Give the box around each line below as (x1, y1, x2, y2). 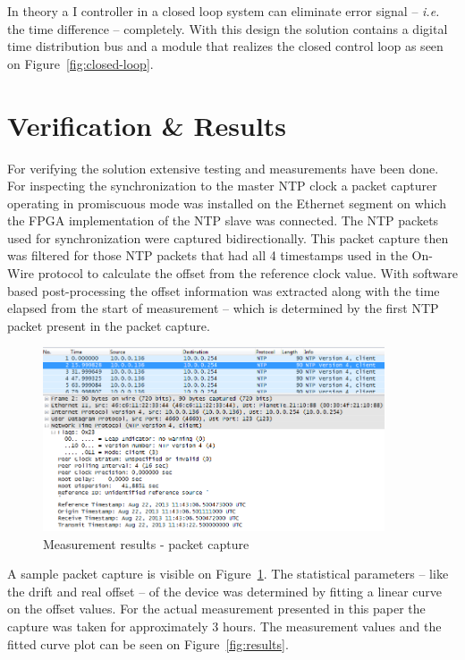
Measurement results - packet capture (43, 534, 249, 553)
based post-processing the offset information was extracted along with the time (7, 281, 440, 300)
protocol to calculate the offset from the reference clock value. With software (38, 264, 458, 283)
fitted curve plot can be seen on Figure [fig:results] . (7, 634, 289, 653)
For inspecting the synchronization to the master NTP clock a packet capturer (7, 176, 437, 195)
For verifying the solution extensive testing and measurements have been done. (7, 158, 439, 177)
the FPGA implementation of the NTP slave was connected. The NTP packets (7, 211, 439, 230)
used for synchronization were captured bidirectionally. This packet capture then (7, 228, 449, 247)
